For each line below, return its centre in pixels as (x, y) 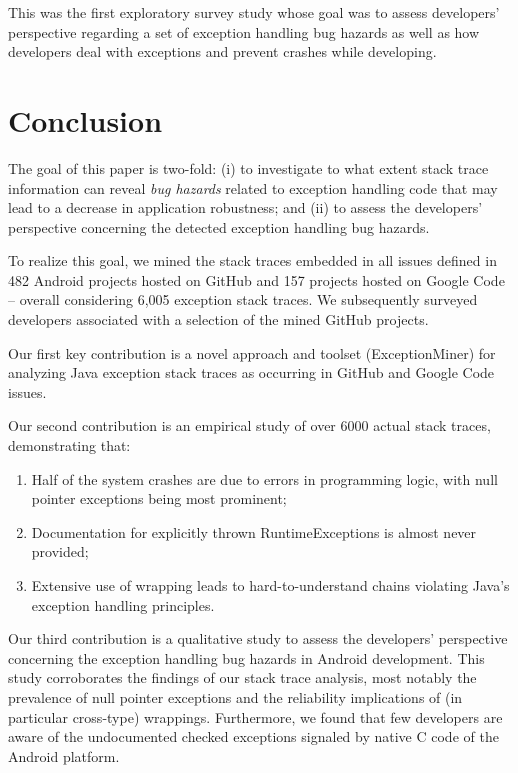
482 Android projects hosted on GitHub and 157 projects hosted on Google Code (256, 279)
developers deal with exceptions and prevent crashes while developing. (222, 51)
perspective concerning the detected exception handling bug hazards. (219, 226)
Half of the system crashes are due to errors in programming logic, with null (264, 478)
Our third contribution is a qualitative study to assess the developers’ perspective (258, 638)
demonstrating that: (69, 445)
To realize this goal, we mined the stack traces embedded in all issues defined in (252, 260)
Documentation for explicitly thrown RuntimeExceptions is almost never (254, 531)
